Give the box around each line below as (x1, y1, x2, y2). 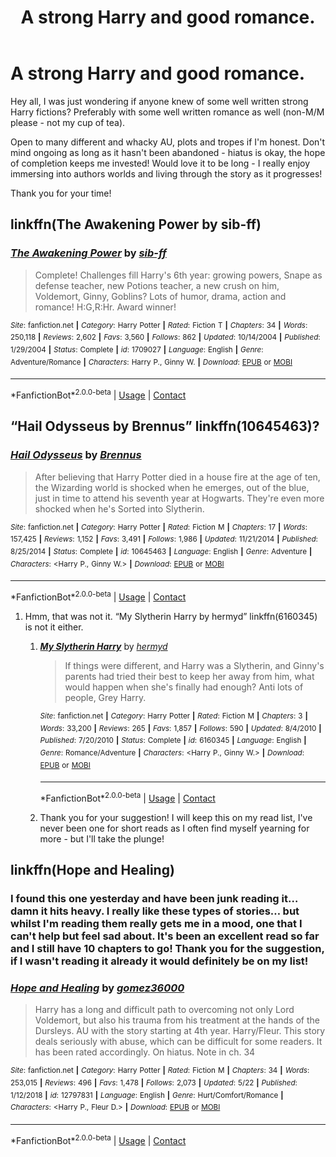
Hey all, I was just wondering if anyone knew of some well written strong (10, 95, 309, 107)
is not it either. (24, 621, 84, 633)
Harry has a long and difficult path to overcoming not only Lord (34, 1004, 295, 1016)
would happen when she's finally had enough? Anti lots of (64, 681, 304, 693)
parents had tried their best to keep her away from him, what (64, 670, 315, 682)
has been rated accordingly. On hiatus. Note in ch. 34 (34, 1046, 256, 1058)
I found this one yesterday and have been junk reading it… (10, 892, 298, 906)
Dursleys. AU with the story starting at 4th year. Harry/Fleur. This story (34, 1025, 326, 1037)
